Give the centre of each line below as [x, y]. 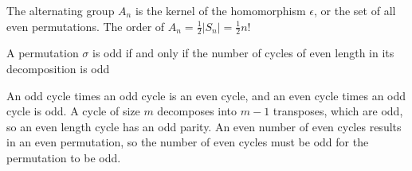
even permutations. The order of [86, 26]
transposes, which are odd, [338, 111]
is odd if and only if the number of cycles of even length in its [243, 53]
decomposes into [197, 111]
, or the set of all [355, 10]
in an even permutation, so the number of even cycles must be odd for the [188, 142]
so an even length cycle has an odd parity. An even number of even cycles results [204, 126]
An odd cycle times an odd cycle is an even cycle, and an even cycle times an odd [206, 95]
